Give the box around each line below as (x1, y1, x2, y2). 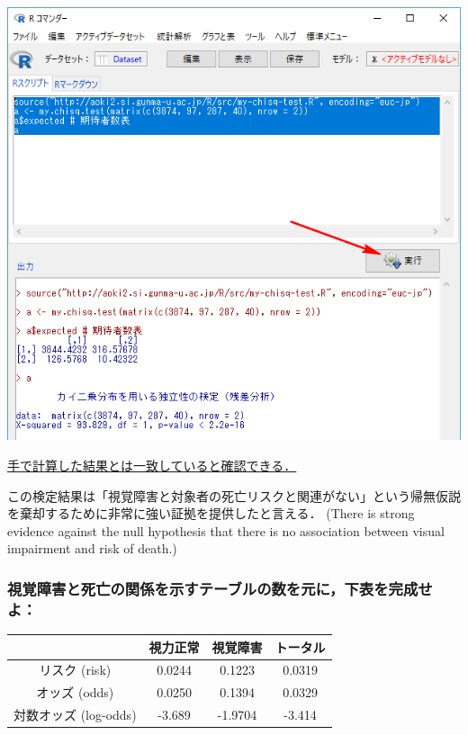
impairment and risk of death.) (7, 539, 177, 558)
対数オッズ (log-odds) (13, 705, 137, 724)
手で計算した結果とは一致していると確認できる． (7, 456, 297, 474)
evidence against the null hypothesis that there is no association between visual (7, 521, 445, 540)
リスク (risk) (39, 660, 112, 679)
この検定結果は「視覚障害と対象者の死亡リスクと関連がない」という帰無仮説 (7, 486, 461, 505)
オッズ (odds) (36, 683, 114, 702)
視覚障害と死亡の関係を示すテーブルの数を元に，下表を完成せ (7, 577, 433, 599)
